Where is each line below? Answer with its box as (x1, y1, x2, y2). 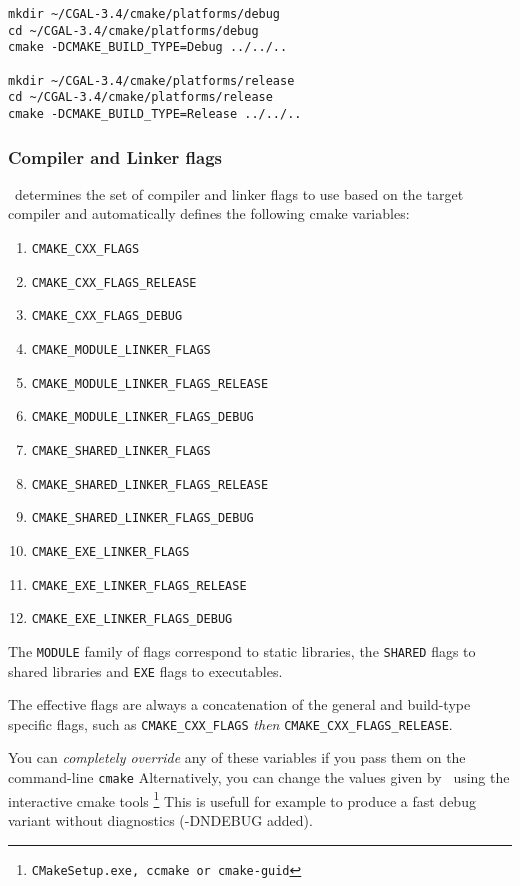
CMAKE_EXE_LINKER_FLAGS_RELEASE (31, 578, 247, 593)
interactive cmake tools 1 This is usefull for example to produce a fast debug (8, 787, 476, 811)
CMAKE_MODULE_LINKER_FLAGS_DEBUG (31, 410, 254, 425)
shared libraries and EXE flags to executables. (8, 660, 283, 681)
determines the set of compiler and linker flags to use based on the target (14, 183, 464, 204)
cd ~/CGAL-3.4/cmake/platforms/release (8, 90, 273, 105)
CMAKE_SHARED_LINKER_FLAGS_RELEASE (31, 477, 269, 492)
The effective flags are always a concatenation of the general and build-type (8, 694, 471, 715)
